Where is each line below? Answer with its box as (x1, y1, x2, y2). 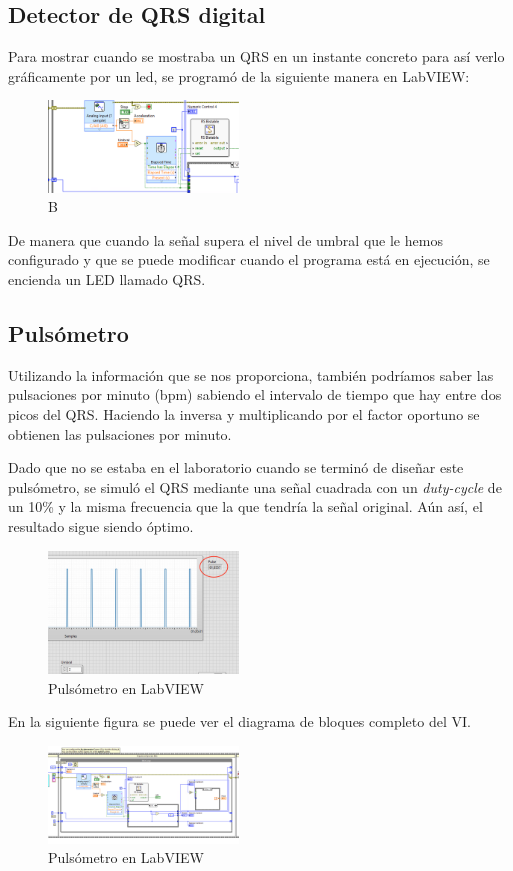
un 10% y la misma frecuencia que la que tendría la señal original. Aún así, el (8, 496, 483, 517)
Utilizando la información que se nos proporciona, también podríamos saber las (8, 364, 494, 385)
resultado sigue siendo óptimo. (8, 515, 194, 536)
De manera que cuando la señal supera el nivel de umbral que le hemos (8, 229, 443, 250)
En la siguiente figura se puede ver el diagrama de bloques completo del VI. (8, 711, 471, 732)
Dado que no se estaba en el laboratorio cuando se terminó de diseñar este (8, 457, 464, 478)
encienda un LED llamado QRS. (8, 268, 206, 289)
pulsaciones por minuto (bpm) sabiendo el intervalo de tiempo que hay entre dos (8, 384, 502, 405)
